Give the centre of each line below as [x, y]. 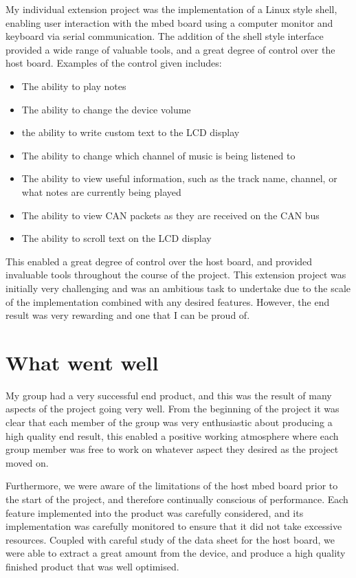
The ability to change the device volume [106, 109]
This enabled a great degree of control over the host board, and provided [159, 261]
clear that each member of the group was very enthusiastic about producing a [169, 422]
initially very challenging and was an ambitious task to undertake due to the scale [178, 288]
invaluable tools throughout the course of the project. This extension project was [176, 275]
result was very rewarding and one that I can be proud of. [128, 315]
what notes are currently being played [101, 191]
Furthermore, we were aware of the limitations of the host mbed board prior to [172, 486]
